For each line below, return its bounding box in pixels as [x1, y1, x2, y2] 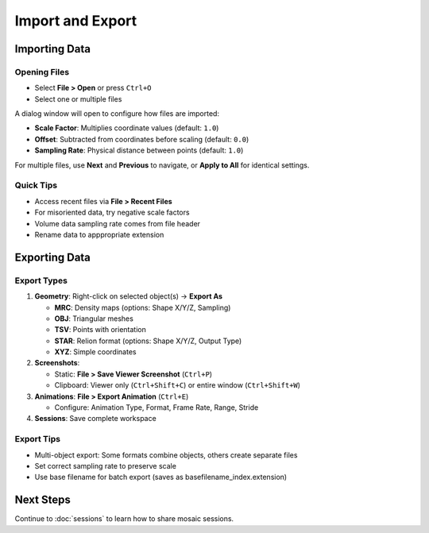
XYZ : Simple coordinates [54, 347, 137, 357]
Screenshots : [34, 358, 80, 368]
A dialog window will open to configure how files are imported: [14, 109, 220, 118]
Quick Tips [14, 180, 58, 191]
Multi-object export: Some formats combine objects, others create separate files [34, 450, 298, 460]
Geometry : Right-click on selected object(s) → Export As [34, 292, 222, 301]
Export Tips [14, 434, 61, 445]
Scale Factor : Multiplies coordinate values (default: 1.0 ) [34, 123, 219, 133]
